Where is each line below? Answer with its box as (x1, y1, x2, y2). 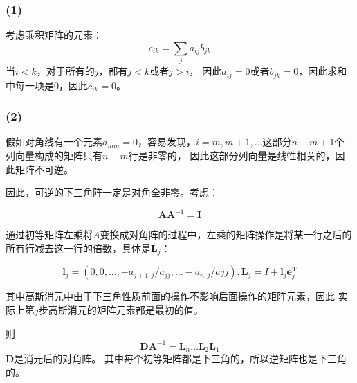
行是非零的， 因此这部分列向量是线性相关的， (128, 148, 336, 162)
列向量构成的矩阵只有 (6, 148, 102, 162)
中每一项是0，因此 (6, 78, 88, 92)
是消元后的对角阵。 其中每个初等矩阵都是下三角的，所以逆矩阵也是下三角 (14, 351, 347, 366)
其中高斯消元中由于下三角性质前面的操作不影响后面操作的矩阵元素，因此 (6, 289, 335, 303)
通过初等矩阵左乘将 (6, 227, 93, 242)
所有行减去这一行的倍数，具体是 (6, 240, 151, 255)
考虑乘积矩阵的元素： (6, 28, 102, 42)
